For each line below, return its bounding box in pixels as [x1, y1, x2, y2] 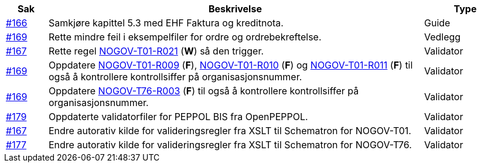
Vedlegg [424, 31, 461, 43]
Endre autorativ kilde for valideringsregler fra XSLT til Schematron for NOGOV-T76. [48, 139, 412, 151]
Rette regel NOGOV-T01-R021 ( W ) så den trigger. [48, 45, 264, 57]
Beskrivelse [209, 3, 262, 15]
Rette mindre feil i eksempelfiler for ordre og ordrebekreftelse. [48, 31, 322, 43]
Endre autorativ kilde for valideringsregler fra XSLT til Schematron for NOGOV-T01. [48, 125, 411, 137]
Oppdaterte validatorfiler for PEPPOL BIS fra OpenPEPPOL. [48, 111, 308, 122]
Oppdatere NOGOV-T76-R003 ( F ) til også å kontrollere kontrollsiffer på [48, 85, 359, 97]
